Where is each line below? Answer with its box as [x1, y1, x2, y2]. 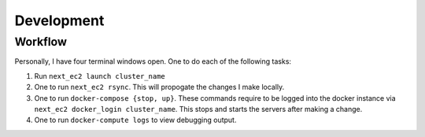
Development [14, 12, 105, 29]
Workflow [14, 35, 67, 49]
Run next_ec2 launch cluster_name [34, 71, 165, 80]
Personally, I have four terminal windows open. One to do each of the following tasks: [14, 57, 291, 66]
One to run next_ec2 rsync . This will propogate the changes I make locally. [34, 83, 285, 92]
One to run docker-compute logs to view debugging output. [34, 115, 237, 125]
